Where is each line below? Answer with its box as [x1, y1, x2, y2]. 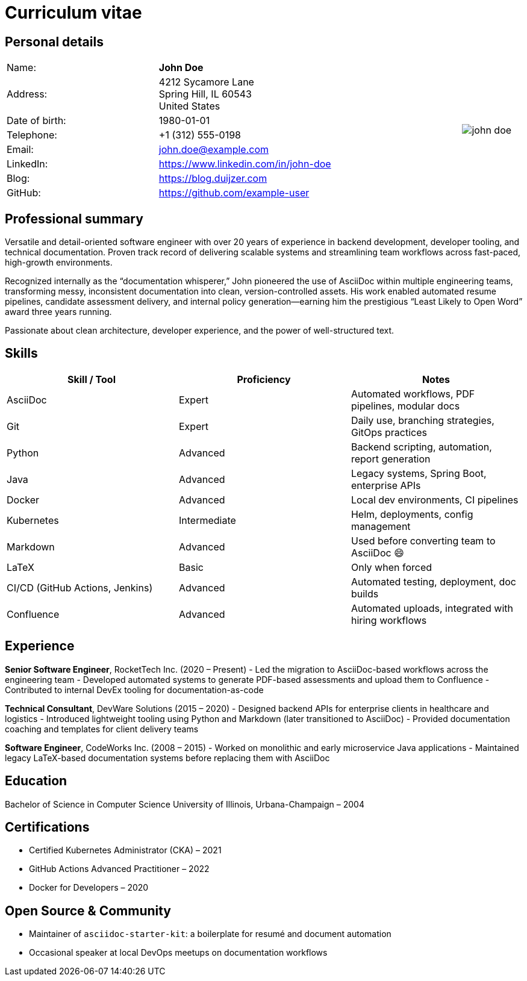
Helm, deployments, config [351, 508, 473, 520]
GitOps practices [351, 426, 427, 438]
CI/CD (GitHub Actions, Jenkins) [7, 581, 153, 594]
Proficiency [237, 373, 291, 385]
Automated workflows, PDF [351, 387, 475, 400]
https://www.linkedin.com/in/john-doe [158, 158, 331, 170]
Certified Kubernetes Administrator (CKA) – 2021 [29, 845, 222, 856]
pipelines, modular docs [351, 399, 460, 412]
